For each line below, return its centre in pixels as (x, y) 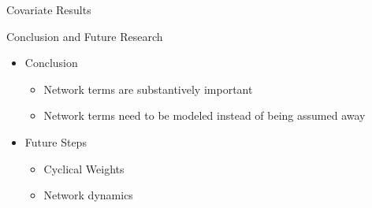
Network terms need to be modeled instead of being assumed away (205, 115)
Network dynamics (88, 195)
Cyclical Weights (84, 168)
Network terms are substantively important (148, 89)
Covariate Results (49, 9)
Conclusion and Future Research (85, 36)
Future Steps (56, 141)
